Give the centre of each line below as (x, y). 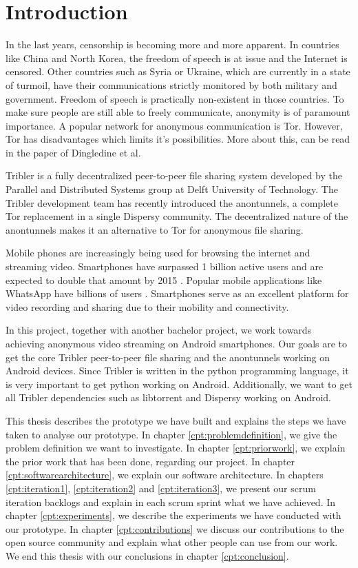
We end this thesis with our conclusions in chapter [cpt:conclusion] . (147, 555)
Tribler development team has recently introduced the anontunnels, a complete (172, 202)
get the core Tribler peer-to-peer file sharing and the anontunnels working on (168, 357)
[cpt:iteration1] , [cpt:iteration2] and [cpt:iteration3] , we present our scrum (161, 488)
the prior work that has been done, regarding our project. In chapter (150, 461)
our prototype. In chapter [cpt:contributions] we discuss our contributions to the (175, 528)
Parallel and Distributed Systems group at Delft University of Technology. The (172, 189)
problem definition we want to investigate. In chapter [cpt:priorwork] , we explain (176, 448)
